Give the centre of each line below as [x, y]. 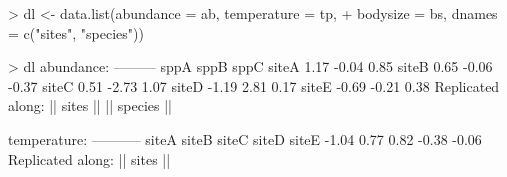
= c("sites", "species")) [76, 32]
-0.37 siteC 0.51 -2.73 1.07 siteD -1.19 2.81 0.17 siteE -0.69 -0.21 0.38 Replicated [254, 85]
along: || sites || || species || [90, 105]
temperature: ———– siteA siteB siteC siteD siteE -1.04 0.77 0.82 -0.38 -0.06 [245, 138]
